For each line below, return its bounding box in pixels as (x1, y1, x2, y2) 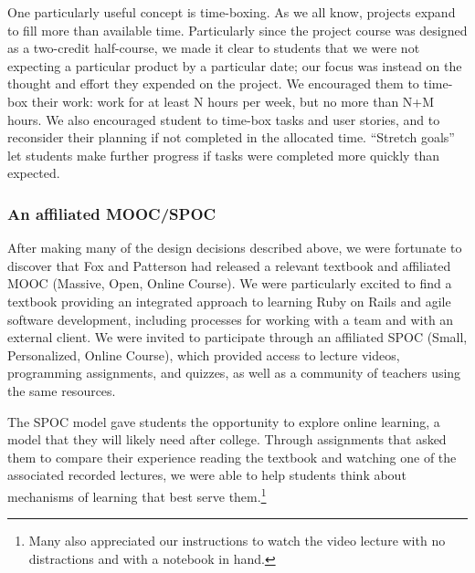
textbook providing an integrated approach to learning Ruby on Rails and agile (7, 291, 451, 310)
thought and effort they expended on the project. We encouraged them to (7, 74, 419, 93)
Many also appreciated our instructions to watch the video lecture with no (28, 531, 446, 550)
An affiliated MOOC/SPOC (7, 202, 216, 224)
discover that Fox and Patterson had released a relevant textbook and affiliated (7, 255, 451, 275)
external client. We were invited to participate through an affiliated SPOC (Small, (7, 328, 468, 347)
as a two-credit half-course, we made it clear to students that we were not (7, 38, 420, 57)
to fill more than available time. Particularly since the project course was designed (7, 20, 468, 39)
